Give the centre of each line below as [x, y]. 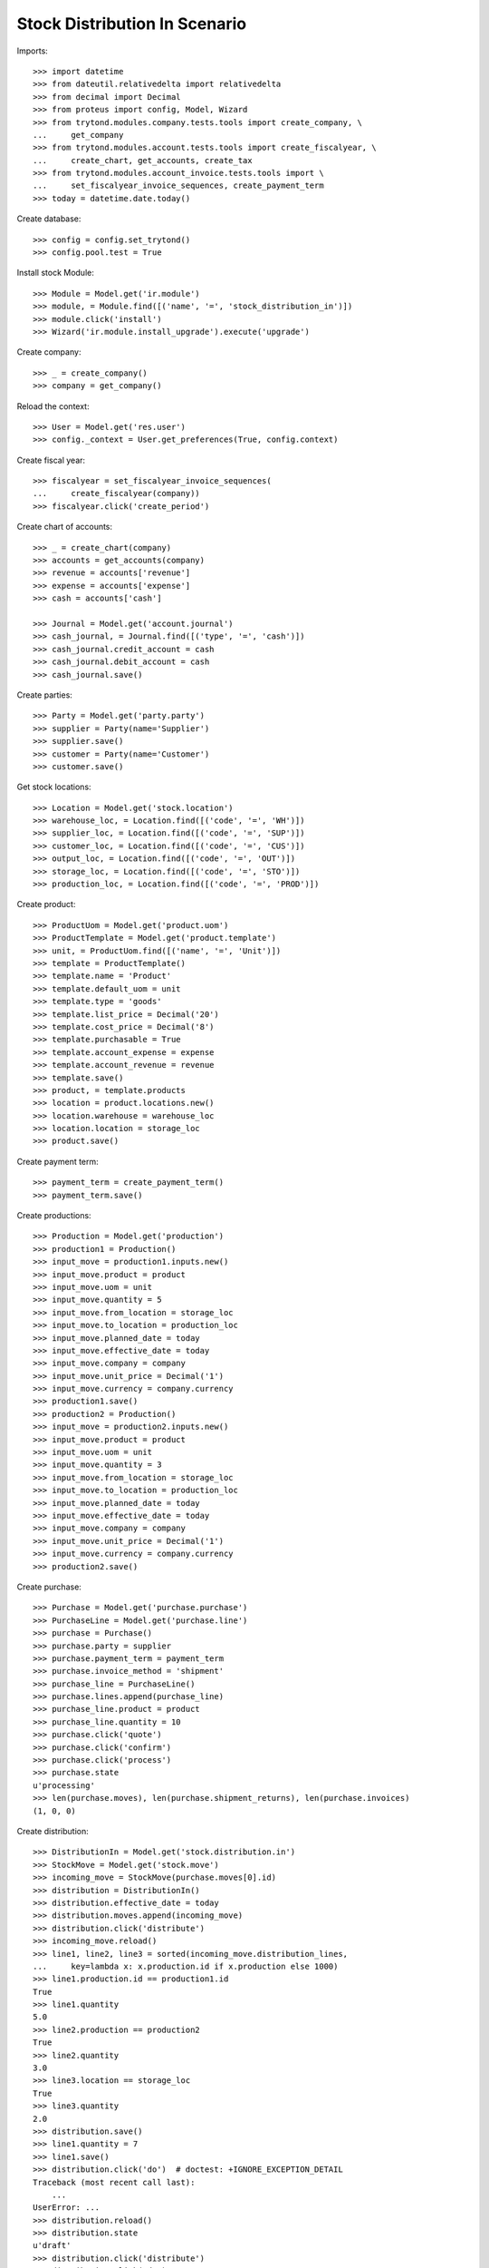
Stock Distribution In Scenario [132, 24]
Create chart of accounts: [65, 527]
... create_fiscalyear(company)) [117, 494]
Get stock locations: [54, 787]
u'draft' [52, 2246]
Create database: [49, 219]
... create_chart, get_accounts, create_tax [143, 160]
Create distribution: [53, 1831]
